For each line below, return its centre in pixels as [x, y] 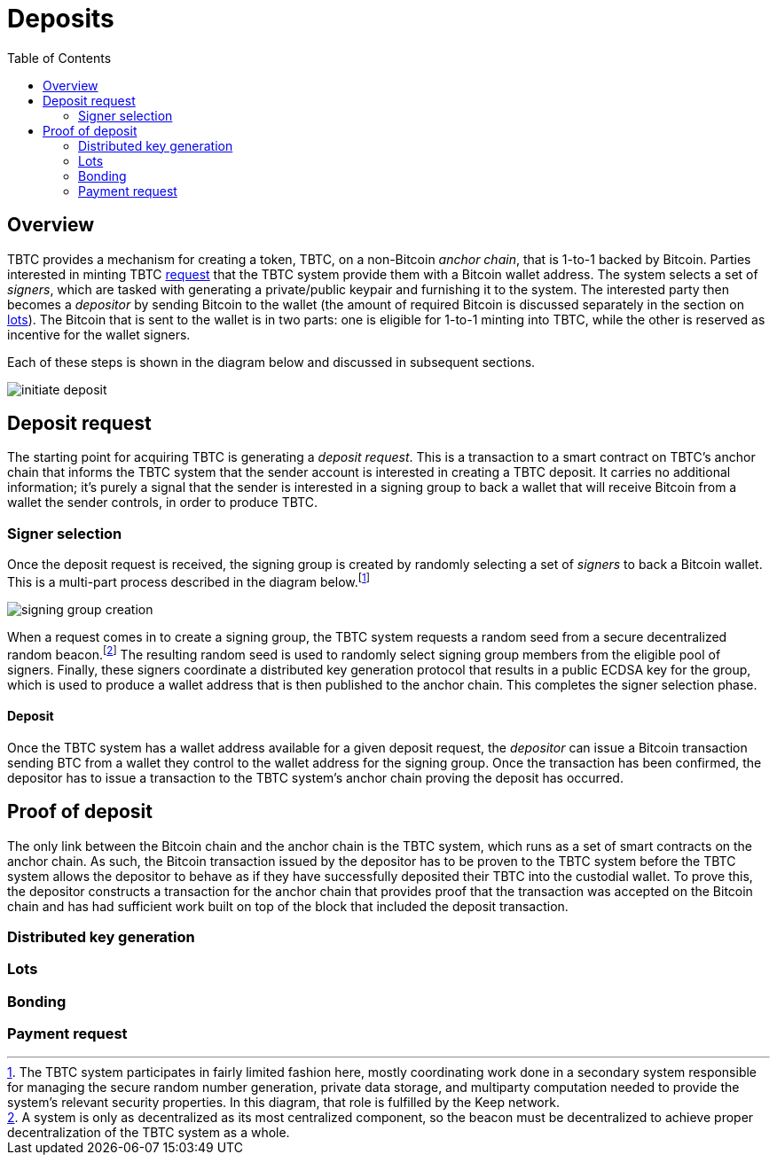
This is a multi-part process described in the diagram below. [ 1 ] [189, 581]
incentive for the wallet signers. [99, 334]
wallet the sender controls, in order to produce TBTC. [162, 503]
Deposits [61, 19]
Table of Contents [59, 58]
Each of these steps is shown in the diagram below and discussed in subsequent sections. [271, 362]
